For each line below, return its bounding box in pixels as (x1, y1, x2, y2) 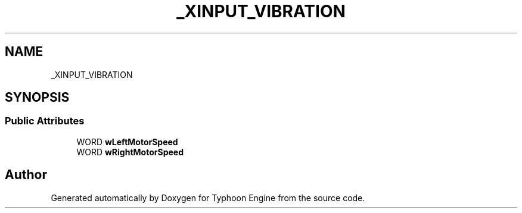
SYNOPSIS (5, 90, 70, 105)
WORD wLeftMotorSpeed (76, 136, 178, 147)
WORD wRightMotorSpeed (76, 146, 184, 157)
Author (5, 167, 47, 183)
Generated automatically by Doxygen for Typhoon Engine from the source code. (51, 192, 365, 203)
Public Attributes (5, 115, 85, 127)
